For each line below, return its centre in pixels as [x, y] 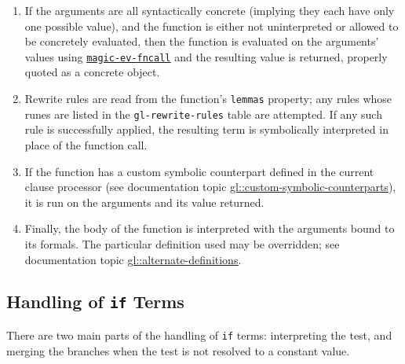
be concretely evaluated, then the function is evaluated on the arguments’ [202, 41]
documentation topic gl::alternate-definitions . [133, 259]
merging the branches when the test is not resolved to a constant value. [178, 350]
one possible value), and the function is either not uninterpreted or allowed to [212, 26]
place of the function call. [86, 144]
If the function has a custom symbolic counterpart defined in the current [199, 171]
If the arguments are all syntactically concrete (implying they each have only [210, 10]
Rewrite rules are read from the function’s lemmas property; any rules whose [208, 99]
